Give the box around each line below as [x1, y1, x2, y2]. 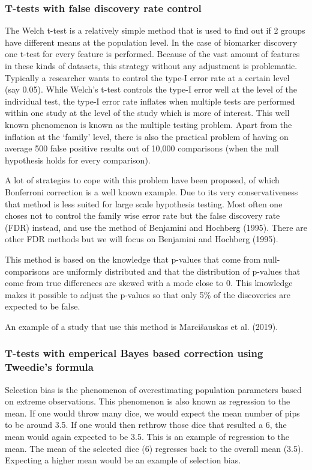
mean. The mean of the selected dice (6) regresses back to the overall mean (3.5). [5, 442, 304, 454]
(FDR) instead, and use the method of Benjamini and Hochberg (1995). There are [5, 221, 307, 233]
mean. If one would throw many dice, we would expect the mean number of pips [5, 406, 300, 419]
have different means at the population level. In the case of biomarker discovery [5, 35, 298, 48]
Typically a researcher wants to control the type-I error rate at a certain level [5, 71, 290, 84]
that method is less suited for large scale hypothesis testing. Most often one [5, 197, 283, 210]
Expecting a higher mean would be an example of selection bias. [5, 454, 241, 466]
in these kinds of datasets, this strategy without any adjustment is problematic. [5, 60, 298, 72]
